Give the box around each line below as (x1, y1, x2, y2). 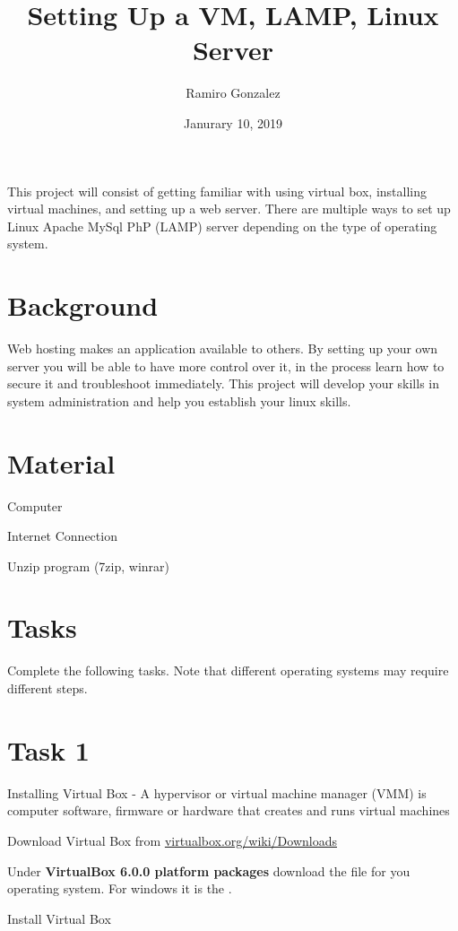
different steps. (7, 679, 88, 697)
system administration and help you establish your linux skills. (7, 391, 351, 410)
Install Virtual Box (7, 909, 111, 927)
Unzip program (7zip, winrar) (7, 556, 170, 575)
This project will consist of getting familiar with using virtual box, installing (7, 181, 428, 200)
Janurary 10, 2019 (184, 113, 282, 132)
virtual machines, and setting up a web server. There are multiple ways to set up (7, 199, 451, 218)
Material (7, 444, 116, 481)
